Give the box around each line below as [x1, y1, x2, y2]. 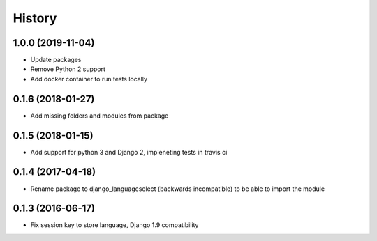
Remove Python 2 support [30, 65, 106, 73]
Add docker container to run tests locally [30, 75, 148, 83]
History [13, 10, 57, 26]
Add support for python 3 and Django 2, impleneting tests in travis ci [30, 148, 228, 156]
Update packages [30, 56, 82, 64]
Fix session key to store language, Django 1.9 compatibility [30, 221, 199, 229]
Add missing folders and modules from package [30, 111, 169, 120]
